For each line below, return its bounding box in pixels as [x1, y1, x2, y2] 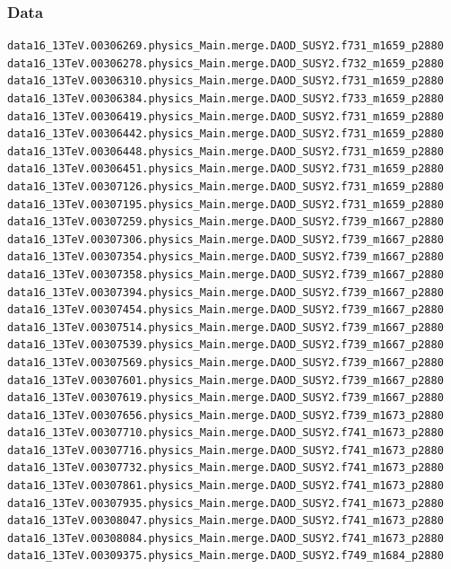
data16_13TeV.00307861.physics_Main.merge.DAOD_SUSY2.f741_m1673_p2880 [7, 479, 444, 493]
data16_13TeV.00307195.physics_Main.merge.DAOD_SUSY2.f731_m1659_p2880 [7, 197, 444, 211]
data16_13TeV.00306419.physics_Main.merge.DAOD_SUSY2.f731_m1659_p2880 [7, 109, 444, 123]
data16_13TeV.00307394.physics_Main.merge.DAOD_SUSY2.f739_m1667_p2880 [7, 285, 444, 299]
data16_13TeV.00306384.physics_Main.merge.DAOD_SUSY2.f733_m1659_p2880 [7, 92, 444, 105]
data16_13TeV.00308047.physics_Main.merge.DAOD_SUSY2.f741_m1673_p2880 [7, 514, 444, 528]
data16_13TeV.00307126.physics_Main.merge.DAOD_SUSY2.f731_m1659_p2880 [7, 179, 444, 193]
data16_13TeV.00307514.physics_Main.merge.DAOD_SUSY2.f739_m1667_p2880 [7, 320, 444, 334]
